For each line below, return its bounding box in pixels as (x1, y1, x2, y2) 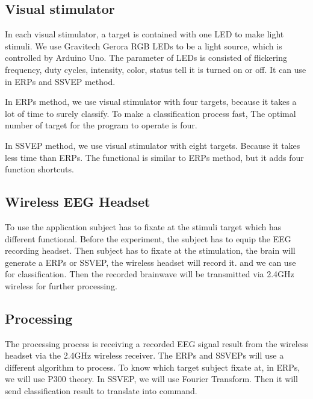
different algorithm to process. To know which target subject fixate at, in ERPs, (5, 360, 300, 373)
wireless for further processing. (5, 279, 117, 292)
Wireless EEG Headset (5, 192, 150, 211)
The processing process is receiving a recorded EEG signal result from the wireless (5, 337, 308, 350)
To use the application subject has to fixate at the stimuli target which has (5, 220, 282, 233)
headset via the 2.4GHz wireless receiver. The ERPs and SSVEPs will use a (5, 349, 284, 362)
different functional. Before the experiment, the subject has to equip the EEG (5, 232, 291, 245)
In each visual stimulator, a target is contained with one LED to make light (5, 28, 284, 40)
